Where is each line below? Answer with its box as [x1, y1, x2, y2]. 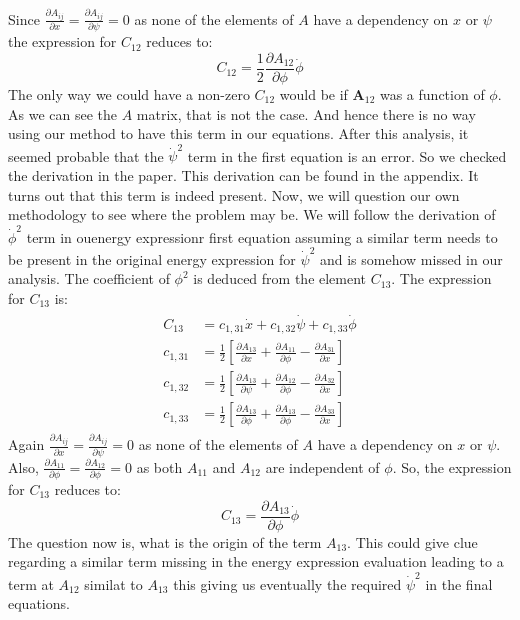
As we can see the [8, 103, 117, 124]
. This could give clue [347, 531, 478, 552]
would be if [279, 83, 348, 104]
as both [136, 456, 183, 477]
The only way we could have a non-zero [8, 83, 250, 104]
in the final [425, 573, 493, 594]
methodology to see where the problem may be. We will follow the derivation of [8, 204, 496, 225]
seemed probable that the [8, 145, 164, 166]
